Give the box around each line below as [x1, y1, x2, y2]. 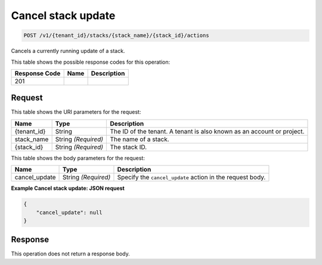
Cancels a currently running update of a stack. [11, 48, 125, 55]
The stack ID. [110, 143, 147, 151]
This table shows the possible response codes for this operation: [11, 58, 171, 66]
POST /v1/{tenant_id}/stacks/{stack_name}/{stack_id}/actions [23, 32, 209, 39]
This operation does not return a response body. [11, 250, 131, 257]
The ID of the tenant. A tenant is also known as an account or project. [110, 127, 305, 135]
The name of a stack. [110, 135, 169, 143]
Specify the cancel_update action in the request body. [117, 173, 266, 182]
